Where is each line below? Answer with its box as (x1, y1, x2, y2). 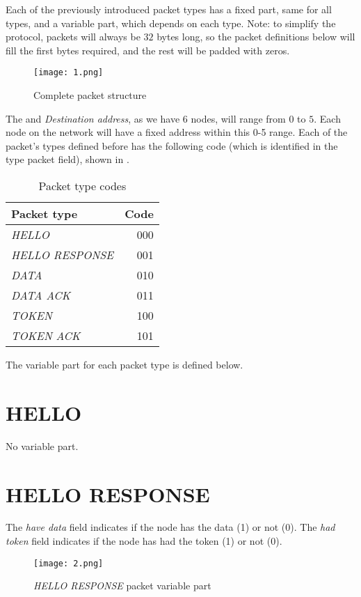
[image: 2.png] (33, 558, 104, 568)
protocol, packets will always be (6, 29, 141, 44)
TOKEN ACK (11, 327, 81, 343)
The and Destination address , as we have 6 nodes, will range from (6, 111, 286, 125)
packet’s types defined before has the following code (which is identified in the (6, 138, 338, 153)
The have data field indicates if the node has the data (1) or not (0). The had (6, 520, 335, 534)
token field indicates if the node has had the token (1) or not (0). (6, 534, 282, 548)
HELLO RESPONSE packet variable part (33, 578, 211, 593)
